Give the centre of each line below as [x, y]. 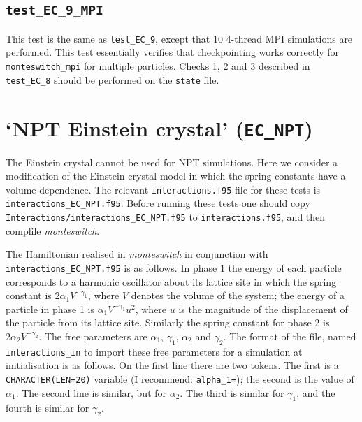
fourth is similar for [48, 408]
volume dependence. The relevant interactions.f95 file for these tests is [163, 189]
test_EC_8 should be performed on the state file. [113, 79]
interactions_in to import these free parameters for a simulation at [154, 351]
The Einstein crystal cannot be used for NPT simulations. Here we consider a [172, 162]
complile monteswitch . [53, 230]
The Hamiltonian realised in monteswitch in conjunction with [137, 254]
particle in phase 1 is [50, 308]
